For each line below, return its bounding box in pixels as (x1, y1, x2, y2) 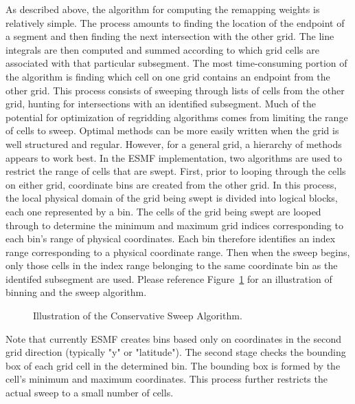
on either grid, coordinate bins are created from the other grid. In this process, (5, 177, 337, 191)
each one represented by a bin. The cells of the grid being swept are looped (5, 204, 321, 218)
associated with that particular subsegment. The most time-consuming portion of (5, 56, 347, 70)
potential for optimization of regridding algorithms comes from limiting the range (5, 109, 348, 124)
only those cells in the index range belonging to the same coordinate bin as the (5, 258, 338, 273)
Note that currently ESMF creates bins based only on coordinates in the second (5, 331, 341, 345)
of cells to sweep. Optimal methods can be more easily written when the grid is (5, 123, 339, 138)
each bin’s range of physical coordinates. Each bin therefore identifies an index (5, 231, 336, 246)
